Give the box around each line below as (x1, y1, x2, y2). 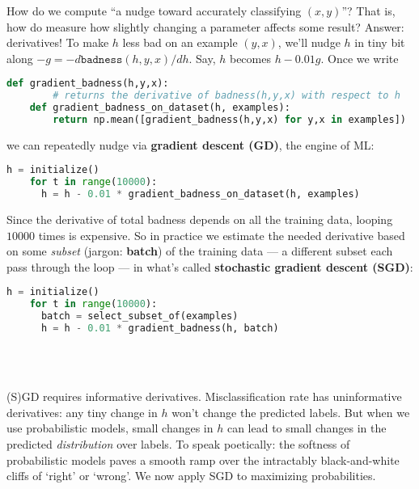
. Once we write (320, 49, 399, 66)
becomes (229, 49, 271, 66)
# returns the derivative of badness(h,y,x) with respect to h (53, 90, 400, 102)
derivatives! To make (6, 34, 109, 51)
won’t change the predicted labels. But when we (171, 403, 410, 420)
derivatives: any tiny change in (6, 403, 158, 420)
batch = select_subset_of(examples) (40, 310, 239, 322)
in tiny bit (354, 34, 405, 51)
